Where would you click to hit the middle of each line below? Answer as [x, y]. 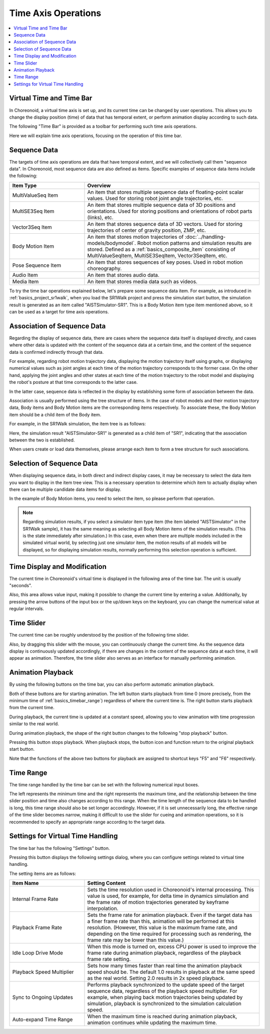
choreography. [104, 268]
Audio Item [25, 275]
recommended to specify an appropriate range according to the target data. [87, 822]
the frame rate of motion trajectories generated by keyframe [158, 902]
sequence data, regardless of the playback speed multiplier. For [162, 991]
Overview [99, 185]
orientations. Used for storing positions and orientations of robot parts [170, 211]
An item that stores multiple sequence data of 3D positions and [161, 205]
